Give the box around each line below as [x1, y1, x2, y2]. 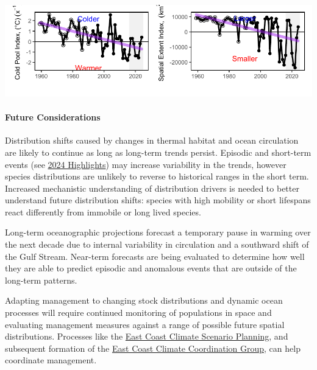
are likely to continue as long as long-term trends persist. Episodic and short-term [5, 145, 312, 158]
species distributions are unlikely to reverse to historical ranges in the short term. [5, 170, 309, 183]
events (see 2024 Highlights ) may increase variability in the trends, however [5, 158, 287, 170]
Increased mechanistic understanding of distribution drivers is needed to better [5, 181, 299, 194]
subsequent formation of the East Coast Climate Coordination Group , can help [5, 341, 301, 354]
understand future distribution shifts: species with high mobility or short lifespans [5, 194, 311, 206]
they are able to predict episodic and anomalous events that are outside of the [5, 262, 297, 274]
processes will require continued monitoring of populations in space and [5, 306, 272, 319]
